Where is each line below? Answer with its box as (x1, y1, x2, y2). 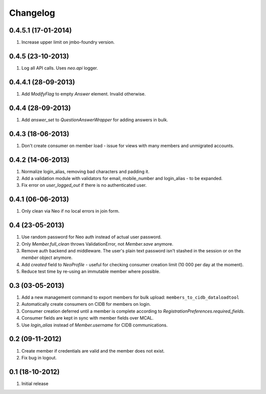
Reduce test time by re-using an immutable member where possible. (21, 269, 161, 275)
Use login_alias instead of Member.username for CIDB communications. (21, 322, 168, 328)
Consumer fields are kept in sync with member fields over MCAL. (21, 315, 154, 321)
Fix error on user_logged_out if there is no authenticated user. (21, 182, 147, 188)
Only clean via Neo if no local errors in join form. (21, 208, 120, 214)
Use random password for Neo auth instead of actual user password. (21, 234, 162, 240)
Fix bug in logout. (21, 355, 57, 360)
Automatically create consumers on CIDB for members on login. (21, 301, 151, 307)
